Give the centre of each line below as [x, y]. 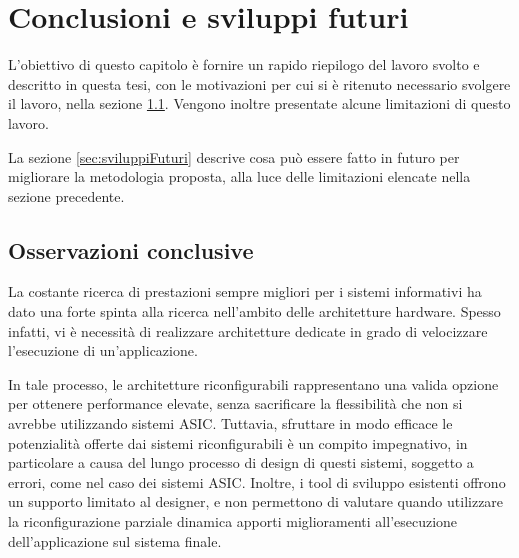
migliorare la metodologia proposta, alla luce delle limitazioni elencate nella [239, 176]
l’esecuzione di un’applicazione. [103, 350]
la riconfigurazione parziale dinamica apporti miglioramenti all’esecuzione [233, 521]
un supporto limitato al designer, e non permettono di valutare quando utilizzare [256, 501]
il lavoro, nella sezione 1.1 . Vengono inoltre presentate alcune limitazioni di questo [259, 103]
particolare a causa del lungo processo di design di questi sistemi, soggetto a [241, 462]
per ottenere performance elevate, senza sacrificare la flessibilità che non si [235, 403]
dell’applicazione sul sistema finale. [115, 540]
